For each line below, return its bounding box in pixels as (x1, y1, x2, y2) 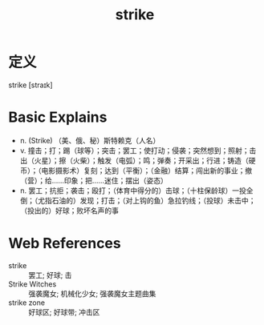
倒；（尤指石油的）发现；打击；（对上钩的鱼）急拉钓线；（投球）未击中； (19, 195, 256, 205)
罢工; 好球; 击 (28, 270, 72, 279)
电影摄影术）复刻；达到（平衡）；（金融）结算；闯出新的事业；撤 (41, 166, 253, 175)
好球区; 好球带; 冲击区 (28, 307, 100, 317)
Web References (8, 235, 122, 253)
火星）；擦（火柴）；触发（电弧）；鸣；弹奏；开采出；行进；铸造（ (34, 155, 249, 165)
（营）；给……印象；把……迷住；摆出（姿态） (19, 175, 169, 185)
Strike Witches (8, 279, 57, 289)
